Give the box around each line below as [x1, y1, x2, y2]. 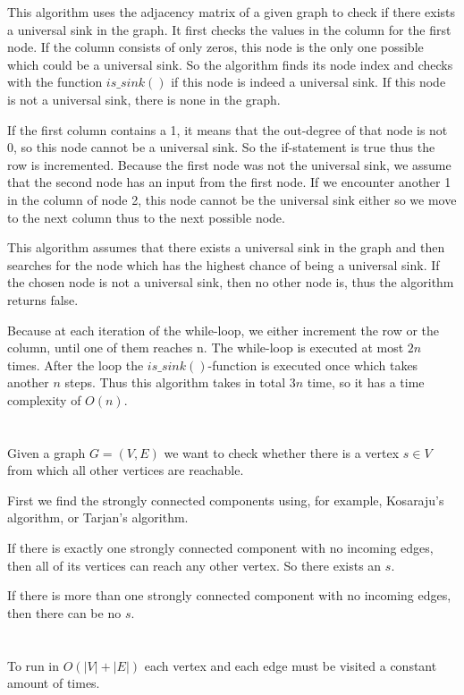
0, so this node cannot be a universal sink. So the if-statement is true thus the [7, 138, 435, 157]
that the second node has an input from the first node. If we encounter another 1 [7, 173, 451, 191]
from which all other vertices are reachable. [7, 461, 244, 479]
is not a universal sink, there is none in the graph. [7, 89, 281, 108]
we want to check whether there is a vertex [164, 443, 400, 462]
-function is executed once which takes [207, 355, 418, 374]
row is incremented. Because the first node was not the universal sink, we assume [7, 155, 451, 174]
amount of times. [7, 674, 100, 692]
